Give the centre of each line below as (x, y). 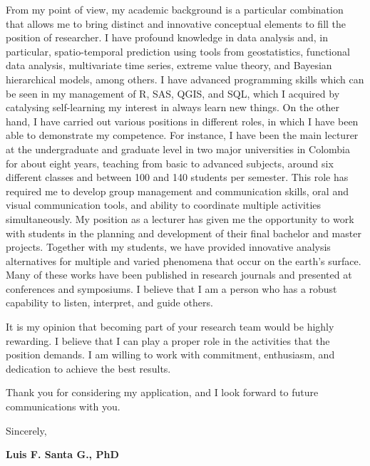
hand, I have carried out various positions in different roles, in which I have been (182, 121)
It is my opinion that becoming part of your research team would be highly (170, 327)
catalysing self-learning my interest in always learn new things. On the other (173, 107)
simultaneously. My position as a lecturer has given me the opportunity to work (180, 218)
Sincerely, (26, 430)
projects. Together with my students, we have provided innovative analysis (168, 247)
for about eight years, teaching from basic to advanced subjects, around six (170, 163)
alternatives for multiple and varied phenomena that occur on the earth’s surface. (184, 260)
